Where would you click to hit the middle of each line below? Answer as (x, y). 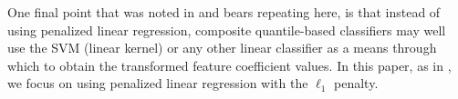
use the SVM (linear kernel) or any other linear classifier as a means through (222, 48)
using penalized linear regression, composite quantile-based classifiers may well (227, 30)
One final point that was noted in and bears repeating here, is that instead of (224, 12)
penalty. (356, 83)
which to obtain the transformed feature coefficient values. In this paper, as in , (229, 65)
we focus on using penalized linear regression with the (158, 83)
